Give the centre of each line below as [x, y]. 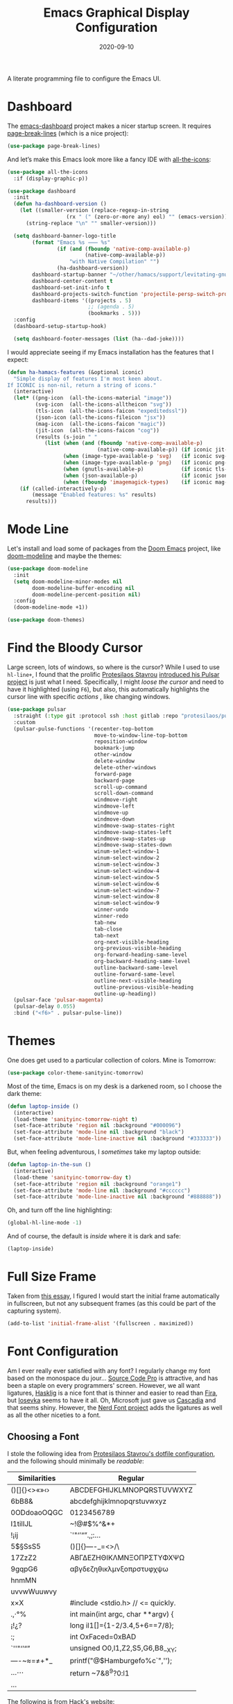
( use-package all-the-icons [48, 172]
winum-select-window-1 [127, 852]
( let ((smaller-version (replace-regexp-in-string [94, 211]
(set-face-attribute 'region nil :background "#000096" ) [97, 1126]
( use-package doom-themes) [46, 620]
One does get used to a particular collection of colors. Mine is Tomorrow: [112, 1060]
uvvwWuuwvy [34, 1591]
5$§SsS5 [26, 1546]
